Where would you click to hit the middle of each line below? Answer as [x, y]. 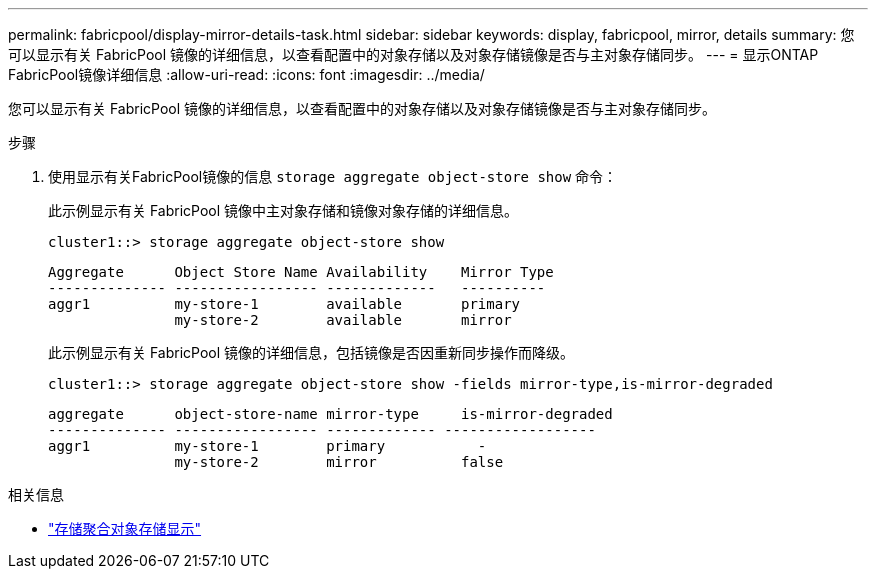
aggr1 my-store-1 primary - [267, 446]
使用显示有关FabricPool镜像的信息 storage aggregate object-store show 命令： [333, 176]
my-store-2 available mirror [343, 320]
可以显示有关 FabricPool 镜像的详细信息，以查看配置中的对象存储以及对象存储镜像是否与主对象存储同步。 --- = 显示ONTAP [413, 54]
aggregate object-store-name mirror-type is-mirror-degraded [330, 414]
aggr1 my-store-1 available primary [284, 304]
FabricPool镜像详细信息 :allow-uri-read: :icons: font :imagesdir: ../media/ [246, 74]
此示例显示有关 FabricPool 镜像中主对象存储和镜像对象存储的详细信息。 [283, 210]
